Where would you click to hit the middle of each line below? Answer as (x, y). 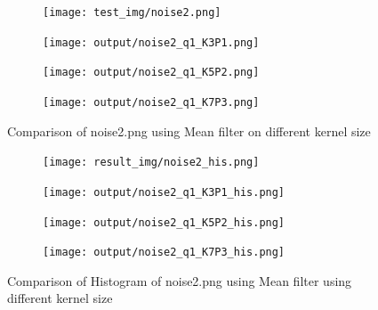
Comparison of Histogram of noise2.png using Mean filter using (180, 280)
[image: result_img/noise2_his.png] (151, 163)
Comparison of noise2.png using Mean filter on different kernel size (189, 131)
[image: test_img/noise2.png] (132, 12)
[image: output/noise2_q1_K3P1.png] (151, 42)
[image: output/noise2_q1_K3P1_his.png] (164, 192)
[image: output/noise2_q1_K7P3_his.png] (164, 253)
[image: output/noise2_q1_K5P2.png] (151, 73)
